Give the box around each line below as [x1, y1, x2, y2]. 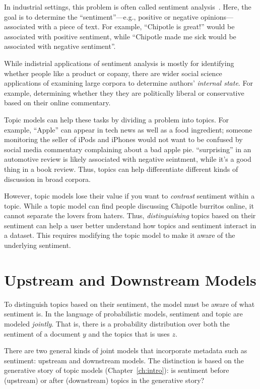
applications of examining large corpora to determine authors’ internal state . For [4, 78, 253, 88]
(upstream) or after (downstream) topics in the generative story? [4, 374, 205, 385]
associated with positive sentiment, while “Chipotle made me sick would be [4, 31, 236, 41]
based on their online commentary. [4, 97, 111, 108]
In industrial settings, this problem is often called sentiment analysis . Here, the [4, 2, 251, 12]
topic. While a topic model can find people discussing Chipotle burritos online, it [4, 200, 254, 211]
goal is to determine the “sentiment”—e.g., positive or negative [4, 11, 199, 22]
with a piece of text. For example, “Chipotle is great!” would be [37, 21, 235, 32]
